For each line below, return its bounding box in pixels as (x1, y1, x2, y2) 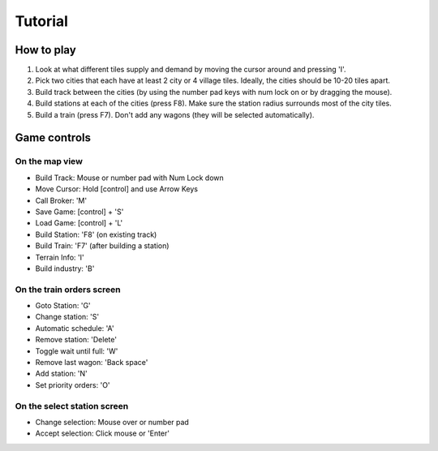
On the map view (15, 156, 83, 167)
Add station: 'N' (35, 369, 88, 379)
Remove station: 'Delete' (35, 335, 118, 345)
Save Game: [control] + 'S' (35, 207, 124, 217)
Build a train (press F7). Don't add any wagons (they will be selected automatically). (35, 110, 315, 119)
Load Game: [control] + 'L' (35, 218, 123, 228)
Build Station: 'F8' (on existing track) (35, 230, 157, 239)
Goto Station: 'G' (35, 301, 91, 311)
